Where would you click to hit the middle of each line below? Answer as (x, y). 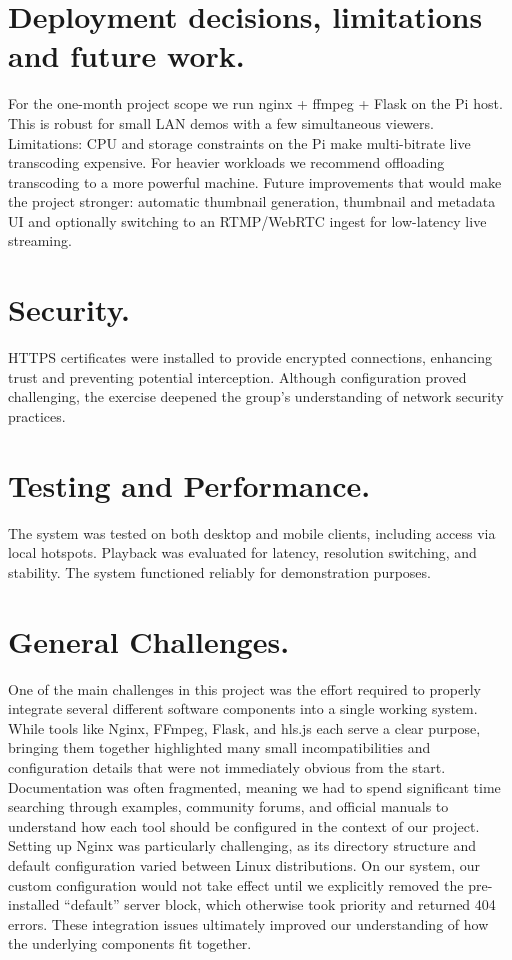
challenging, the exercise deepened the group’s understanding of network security (256, 396)
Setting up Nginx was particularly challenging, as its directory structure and (242, 845)
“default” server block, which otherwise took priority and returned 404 (280, 904)
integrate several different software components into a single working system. (243, 708)
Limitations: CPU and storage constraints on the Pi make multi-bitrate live (239, 142)
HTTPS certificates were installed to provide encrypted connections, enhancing (250, 357)
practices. (37, 415)
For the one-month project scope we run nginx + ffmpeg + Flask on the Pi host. (255, 103)
